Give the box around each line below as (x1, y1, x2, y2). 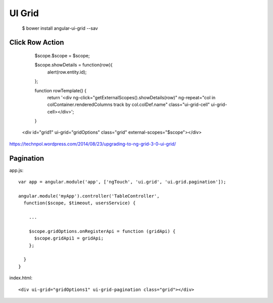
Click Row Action (9, 38, 64, 47)
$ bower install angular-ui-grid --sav (22, 25, 98, 31)
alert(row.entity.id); (47, 69, 87, 75)
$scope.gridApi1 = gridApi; (34, 235, 104, 241)
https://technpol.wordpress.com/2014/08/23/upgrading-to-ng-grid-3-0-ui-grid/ (9, 141, 176, 147)
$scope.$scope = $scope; (34, 52, 90, 58)
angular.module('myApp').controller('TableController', (18, 193, 160, 199)
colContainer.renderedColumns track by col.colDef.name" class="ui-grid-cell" (47, 101, 210, 108)
